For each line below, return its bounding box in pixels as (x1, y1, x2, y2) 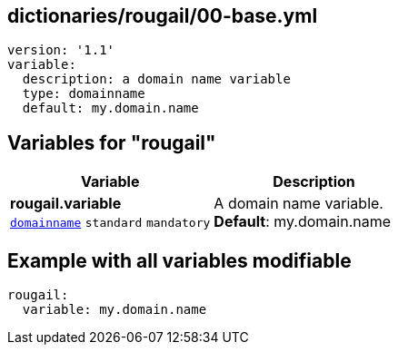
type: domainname (22, 86, 145, 102)
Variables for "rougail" (7, 131, 216, 154)
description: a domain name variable (22, 72, 291, 87)
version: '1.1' (7, 43, 115, 58)
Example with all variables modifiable (7, 249, 352, 272)
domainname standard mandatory (10, 216, 211, 230)
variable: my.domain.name (22, 302, 207, 318)
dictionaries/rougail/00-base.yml (7, 5, 318, 27)
